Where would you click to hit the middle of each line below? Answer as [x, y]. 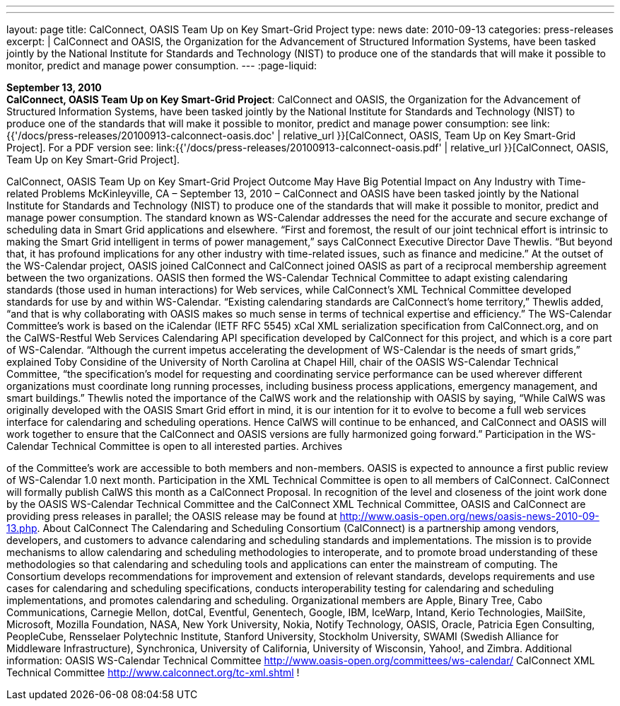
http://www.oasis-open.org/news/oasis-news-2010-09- [469, 516]
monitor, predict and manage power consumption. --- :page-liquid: [162, 65]
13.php [22, 528]
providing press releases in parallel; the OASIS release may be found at [172, 516]
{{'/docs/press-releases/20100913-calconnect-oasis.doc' [141, 135]
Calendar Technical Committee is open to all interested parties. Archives [175, 446]
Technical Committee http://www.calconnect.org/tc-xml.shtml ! [153, 672]
